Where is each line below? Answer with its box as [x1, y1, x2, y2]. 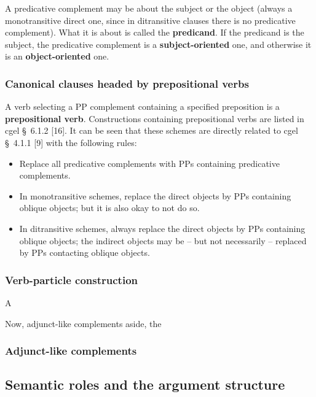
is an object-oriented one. [5, 50, 109, 63]
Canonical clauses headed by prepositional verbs [5, 75, 249, 91]
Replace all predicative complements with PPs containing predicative [19, 156, 280, 169]
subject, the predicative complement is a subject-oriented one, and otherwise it [5, 37, 312, 50]
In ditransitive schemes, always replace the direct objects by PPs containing [19, 222, 306, 234]
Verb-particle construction [5, 272, 138, 287]
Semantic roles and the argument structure [5, 375, 285, 394]
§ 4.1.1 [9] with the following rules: [5, 136, 137, 148]
